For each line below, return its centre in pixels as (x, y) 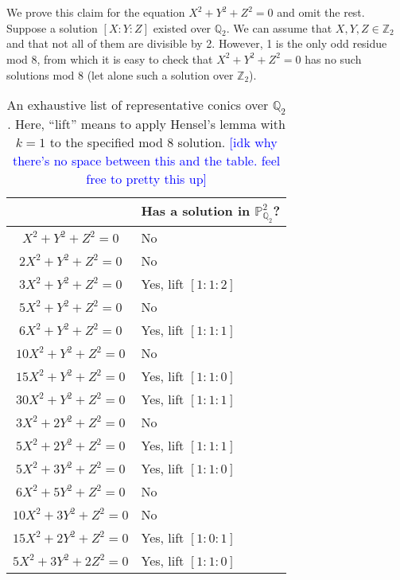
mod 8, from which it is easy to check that (110, 58)
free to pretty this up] (146, 179)
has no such (333, 58)
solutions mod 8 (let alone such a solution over (120, 74)
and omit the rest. (321, 12)
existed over (182, 27)
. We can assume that (279, 27)
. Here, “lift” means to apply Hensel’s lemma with (146, 124)
